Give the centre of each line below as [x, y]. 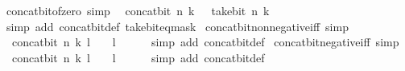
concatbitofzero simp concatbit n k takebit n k [138, 10]
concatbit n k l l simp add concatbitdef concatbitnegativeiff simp [205, 42]
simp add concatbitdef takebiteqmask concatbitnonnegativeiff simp [177, 26]
